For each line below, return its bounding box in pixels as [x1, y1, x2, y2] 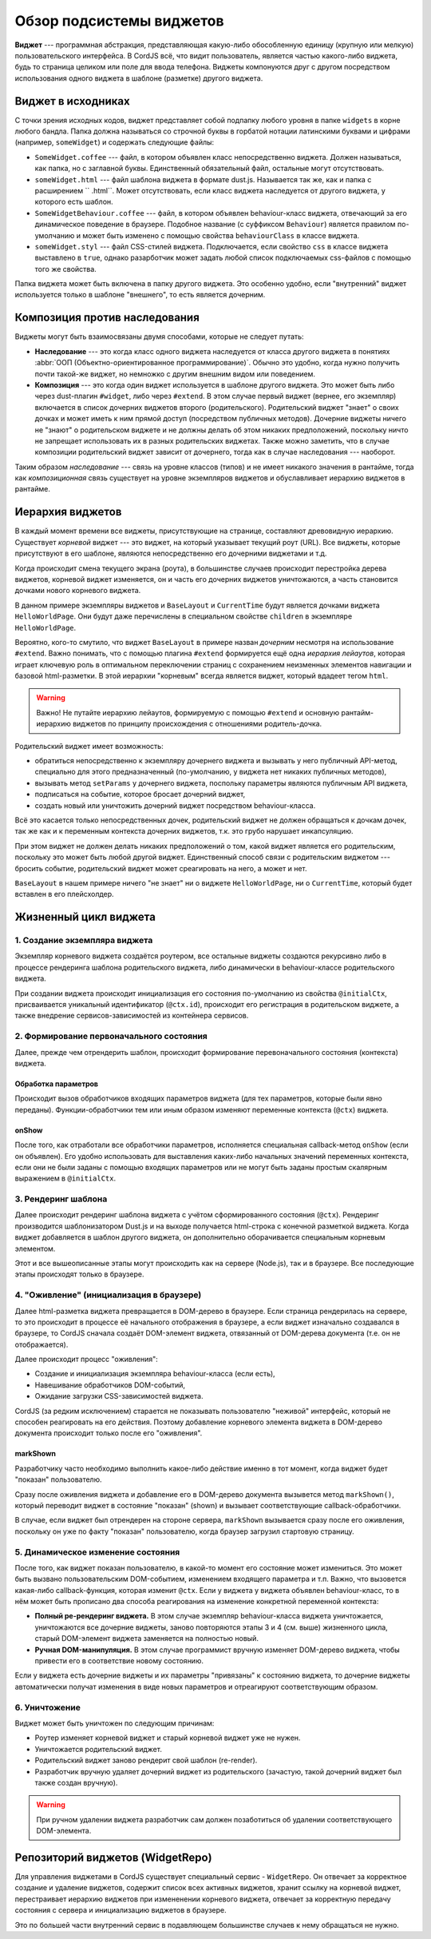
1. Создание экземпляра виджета [14, 935, 153, 946]
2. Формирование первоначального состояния [14, 1031, 208, 1042]
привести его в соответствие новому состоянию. [34, 1656, 204, 1666]
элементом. [14, 1244, 56, 1253]
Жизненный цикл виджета [14, 910, 156, 924]
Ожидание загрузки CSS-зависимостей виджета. [34, 1392, 204, 1401]
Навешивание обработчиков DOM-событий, [34, 1380, 186, 1390]
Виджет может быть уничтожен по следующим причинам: [14, 1718, 215, 1728]
